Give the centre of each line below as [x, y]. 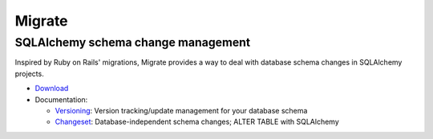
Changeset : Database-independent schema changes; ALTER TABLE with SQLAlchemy [197, 122]
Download [52, 89]
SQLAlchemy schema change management [133, 42]
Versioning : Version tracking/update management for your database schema [181, 110]
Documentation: [61, 99]
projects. [29, 73]
